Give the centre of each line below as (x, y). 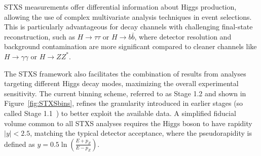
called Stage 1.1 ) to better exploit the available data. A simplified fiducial (120, 113)
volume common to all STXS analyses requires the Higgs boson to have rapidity (128, 123)
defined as (20, 144)
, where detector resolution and (183, 36)
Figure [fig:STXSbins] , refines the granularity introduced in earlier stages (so (124, 103)
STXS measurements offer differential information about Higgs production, (120, 7)
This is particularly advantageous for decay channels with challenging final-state (128, 27)
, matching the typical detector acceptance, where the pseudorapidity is (141, 133)
